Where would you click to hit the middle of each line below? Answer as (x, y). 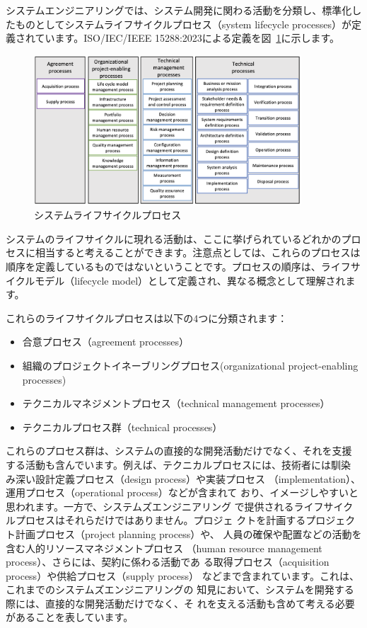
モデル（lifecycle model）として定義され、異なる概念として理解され (190, 280)
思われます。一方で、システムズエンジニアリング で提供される (150, 506)
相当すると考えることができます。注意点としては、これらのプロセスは (198, 252)
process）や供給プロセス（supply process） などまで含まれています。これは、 (182, 575)
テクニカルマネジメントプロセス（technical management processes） (176, 403)
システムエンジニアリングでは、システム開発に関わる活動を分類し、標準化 (179, 10)
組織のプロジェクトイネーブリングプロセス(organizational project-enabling (190, 365)
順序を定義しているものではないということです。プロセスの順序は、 (163, 266)
